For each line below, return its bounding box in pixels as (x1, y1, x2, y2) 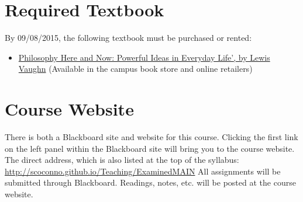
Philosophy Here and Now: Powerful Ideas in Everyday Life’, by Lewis (18, 51, 270, 63)
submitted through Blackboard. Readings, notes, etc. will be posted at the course (5, 176, 296, 189)
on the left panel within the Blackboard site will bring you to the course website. (5, 142, 295, 154)
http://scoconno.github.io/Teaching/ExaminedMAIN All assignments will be (5, 165, 281, 177)
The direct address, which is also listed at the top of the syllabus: (5, 154, 239, 166)
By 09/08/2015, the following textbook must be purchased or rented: (5, 32, 252, 44)
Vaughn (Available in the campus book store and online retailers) (18, 62, 253, 75)
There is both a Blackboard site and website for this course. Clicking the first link (5, 131, 298, 143)
